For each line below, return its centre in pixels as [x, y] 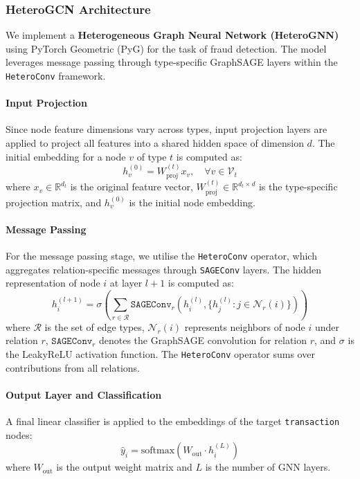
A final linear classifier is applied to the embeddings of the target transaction [173, 421]
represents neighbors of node [245, 326]
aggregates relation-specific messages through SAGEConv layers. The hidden [164, 269]
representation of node [53, 283]
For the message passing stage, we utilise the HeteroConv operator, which [161, 256]
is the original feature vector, [132, 187]
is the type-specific [298, 187]
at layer [126, 283]
